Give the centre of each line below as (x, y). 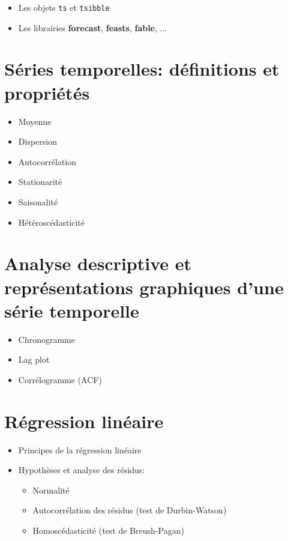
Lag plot (34, 359)
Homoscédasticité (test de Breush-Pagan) (108, 530)
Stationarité (40, 182)
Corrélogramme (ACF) (60, 379)
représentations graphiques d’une (144, 287)
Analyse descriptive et (98, 263)
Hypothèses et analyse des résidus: (82, 470)
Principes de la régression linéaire (80, 449)
